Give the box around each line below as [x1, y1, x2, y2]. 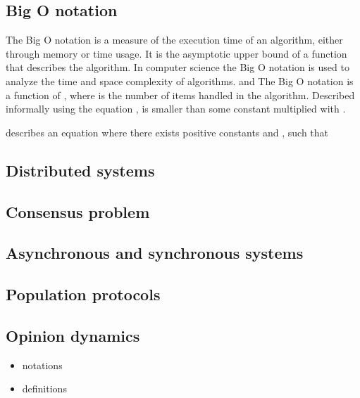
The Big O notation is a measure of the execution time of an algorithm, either [6, 32, 343, 47]
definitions [22, 381, 67, 396]
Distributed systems [6, 159, 155, 181]
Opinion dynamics [6, 324, 140, 346]
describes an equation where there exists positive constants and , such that [6, 124, 329, 139]
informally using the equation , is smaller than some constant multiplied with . [6, 101, 346, 116]
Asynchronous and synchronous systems [6, 242, 304, 264]
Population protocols [6, 283, 161, 305]
